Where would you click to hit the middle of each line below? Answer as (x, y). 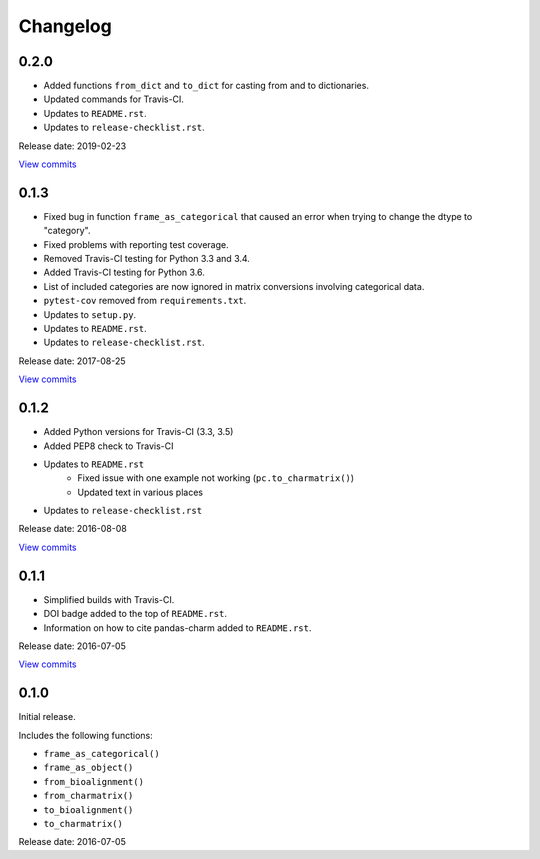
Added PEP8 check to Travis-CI (108, 446)
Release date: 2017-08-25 (72, 361)
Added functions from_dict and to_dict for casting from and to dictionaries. (206, 86)
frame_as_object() (88, 768)
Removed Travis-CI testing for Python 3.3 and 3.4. (146, 259)
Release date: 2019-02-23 (72, 146)
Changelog (65, 26)
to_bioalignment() (88, 809)
